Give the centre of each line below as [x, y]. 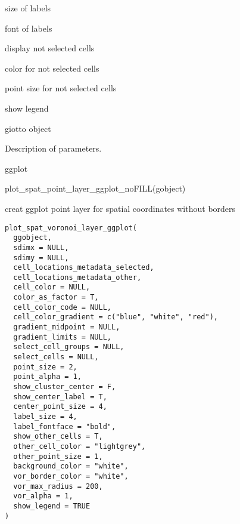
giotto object [28, 128]
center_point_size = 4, [60, 407]
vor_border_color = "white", [71, 476]
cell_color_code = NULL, [62, 307]
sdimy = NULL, [41, 258]
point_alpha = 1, [47, 377]
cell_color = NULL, [52, 287]
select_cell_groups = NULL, [69, 347]
